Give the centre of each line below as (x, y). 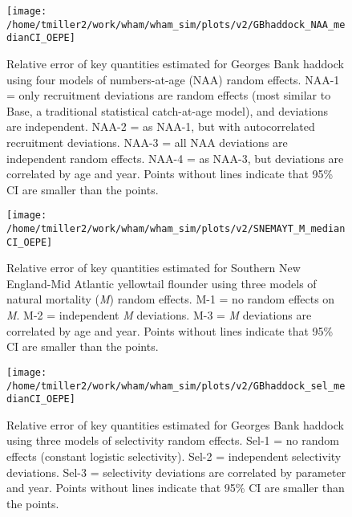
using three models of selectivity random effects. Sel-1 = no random (173, 440)
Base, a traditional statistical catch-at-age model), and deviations (168, 110)
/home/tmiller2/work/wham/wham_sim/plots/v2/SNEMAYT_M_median (176, 228)
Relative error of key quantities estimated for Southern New (154, 268)
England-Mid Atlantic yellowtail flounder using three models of (162, 283)
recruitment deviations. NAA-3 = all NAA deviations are (147, 142)
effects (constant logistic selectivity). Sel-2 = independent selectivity (174, 456)
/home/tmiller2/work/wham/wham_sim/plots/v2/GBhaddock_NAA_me (176, 24)
